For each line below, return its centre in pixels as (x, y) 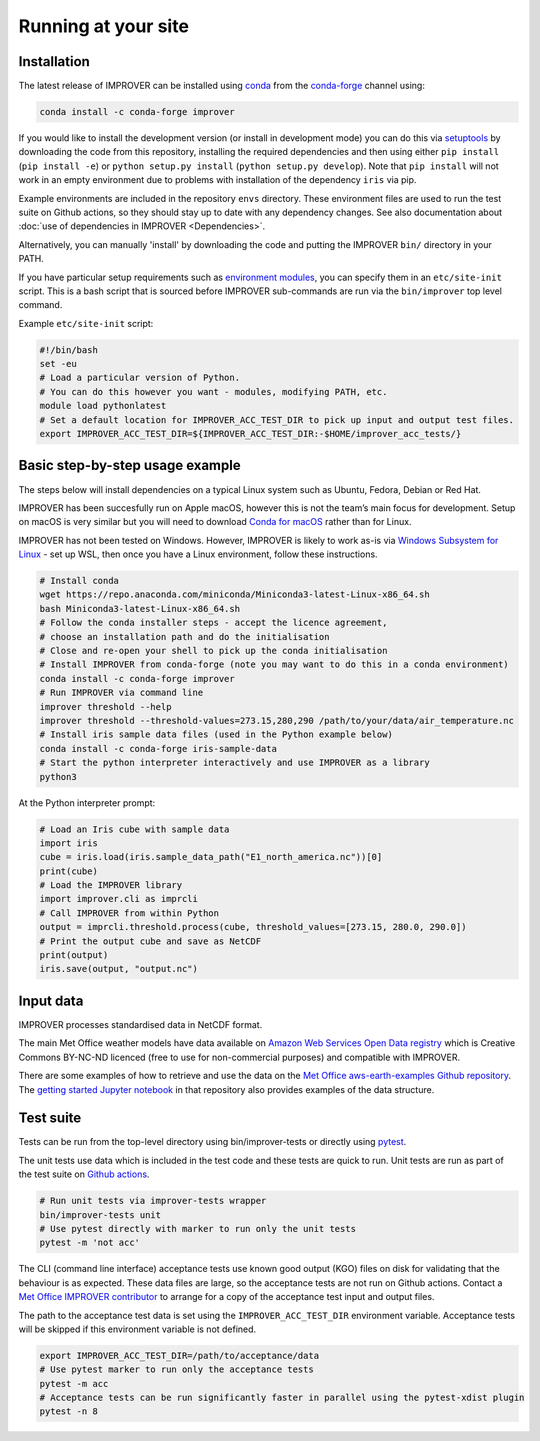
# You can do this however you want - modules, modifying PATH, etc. (213, 391)
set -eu (58, 364)
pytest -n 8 (69, 1411)
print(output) (74, 955)
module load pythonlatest (103, 406)
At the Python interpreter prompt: (87, 802)
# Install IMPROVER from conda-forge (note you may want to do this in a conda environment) (274, 664)
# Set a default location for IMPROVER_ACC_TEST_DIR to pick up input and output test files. (277, 419)
